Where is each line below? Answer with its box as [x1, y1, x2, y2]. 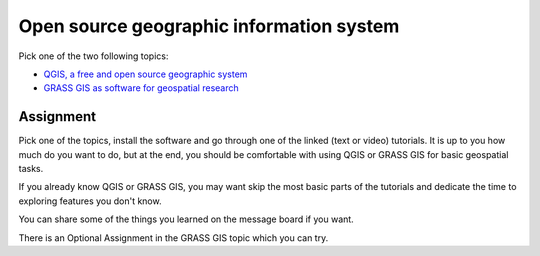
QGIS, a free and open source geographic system [43, 68, 248, 80]
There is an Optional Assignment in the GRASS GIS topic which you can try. [18, 231, 329, 244]
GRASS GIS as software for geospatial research [43, 82, 239, 94]
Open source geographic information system [18, 15, 400, 37]
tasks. [18, 163, 44, 175]
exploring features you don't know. [18, 195, 162, 207]
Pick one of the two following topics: [18, 50, 169, 62]
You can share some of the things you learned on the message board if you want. [18, 213, 354, 225]
